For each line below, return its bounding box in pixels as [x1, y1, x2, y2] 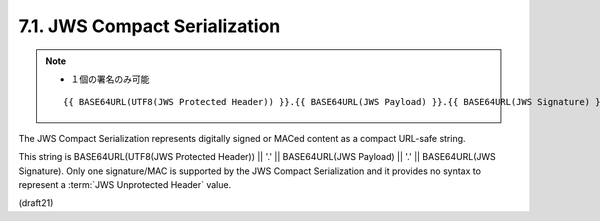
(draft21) [18, 197, 54, 209]
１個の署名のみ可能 [70, 73, 150, 85]
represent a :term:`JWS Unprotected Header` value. [18, 178, 232, 190]
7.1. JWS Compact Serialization [18, 15, 281, 37]
